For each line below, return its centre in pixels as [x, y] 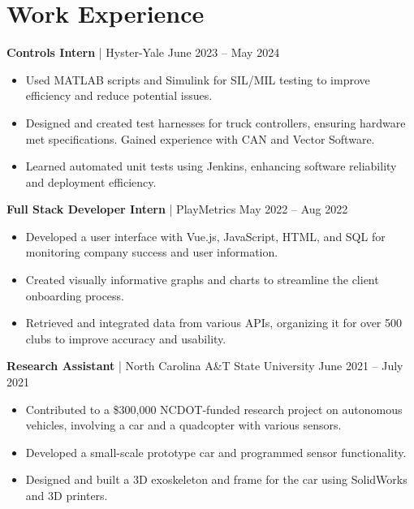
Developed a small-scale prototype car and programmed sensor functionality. [216, 452]
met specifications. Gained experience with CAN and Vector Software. [200, 138]
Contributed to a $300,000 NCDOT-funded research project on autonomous [214, 409]
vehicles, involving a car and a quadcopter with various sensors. [183, 425]
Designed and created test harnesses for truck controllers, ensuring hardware [216, 122]
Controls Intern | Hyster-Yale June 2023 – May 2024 [143, 52]
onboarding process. [75, 295]
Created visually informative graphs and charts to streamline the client [202, 280]
